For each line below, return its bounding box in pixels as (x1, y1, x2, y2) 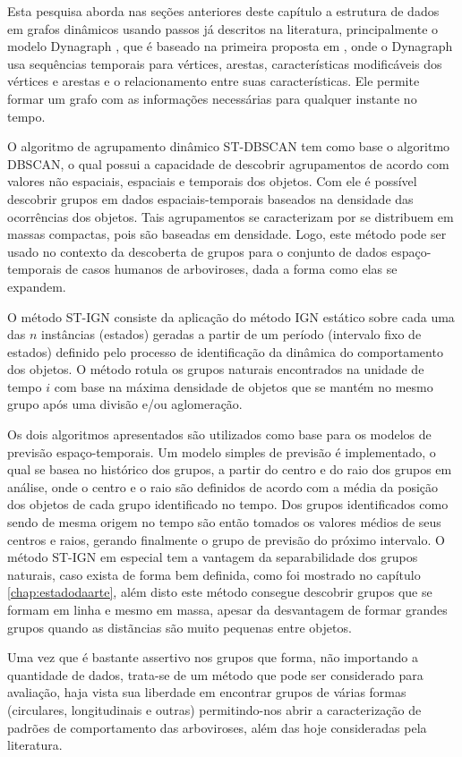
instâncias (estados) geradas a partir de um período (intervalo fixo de (41, 325, 422, 344)
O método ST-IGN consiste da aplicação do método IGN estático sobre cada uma (7, 307, 455, 326)
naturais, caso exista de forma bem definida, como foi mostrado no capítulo (7, 565, 421, 583)
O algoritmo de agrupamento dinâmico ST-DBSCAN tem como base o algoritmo (7, 137, 450, 156)
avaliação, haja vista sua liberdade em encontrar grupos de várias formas (7, 683, 406, 702)
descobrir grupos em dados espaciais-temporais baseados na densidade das (7, 189, 414, 208)
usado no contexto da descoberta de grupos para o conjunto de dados (7, 242, 388, 260)
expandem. (7, 276, 66, 295)
